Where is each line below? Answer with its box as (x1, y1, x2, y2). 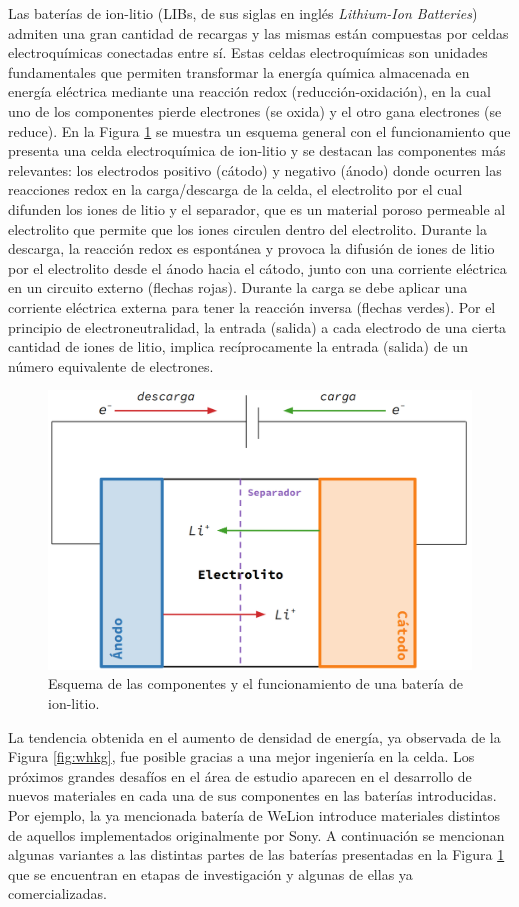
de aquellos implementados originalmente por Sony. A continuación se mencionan (8, 824, 505, 845)
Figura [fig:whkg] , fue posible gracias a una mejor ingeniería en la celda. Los (8, 746, 475, 767)
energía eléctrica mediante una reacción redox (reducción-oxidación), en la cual (8, 81, 491, 102)
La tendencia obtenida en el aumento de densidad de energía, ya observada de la (8, 726, 501, 747)
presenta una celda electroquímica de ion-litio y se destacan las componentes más (8, 140, 506, 161)
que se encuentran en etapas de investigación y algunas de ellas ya (8, 863, 413, 884)
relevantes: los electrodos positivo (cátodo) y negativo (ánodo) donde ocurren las (8, 159, 502, 180)
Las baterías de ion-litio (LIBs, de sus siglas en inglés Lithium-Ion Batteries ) (8, 3, 478, 23)
